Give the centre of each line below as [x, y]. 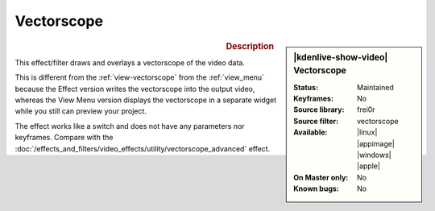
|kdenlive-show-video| [341, 57]
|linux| [367, 132]
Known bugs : [317, 188]
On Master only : [321, 177]
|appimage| [376, 143]
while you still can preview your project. [81, 111]
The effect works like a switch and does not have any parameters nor [130, 126]
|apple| [369, 166]
